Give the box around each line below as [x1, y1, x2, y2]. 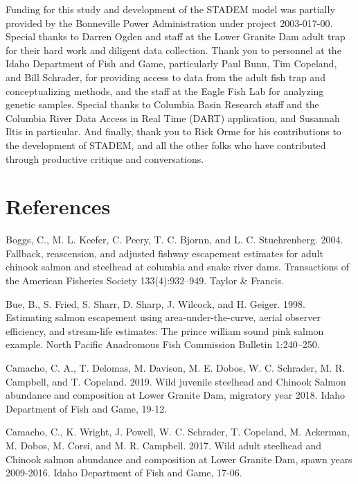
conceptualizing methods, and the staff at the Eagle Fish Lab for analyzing [6, 83, 324, 98]
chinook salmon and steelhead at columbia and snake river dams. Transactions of [6, 259, 350, 274]
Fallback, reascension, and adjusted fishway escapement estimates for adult [6, 245, 323, 260]
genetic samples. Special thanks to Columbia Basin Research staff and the [6, 97, 319, 112]
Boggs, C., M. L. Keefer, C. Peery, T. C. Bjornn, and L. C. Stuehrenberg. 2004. [6, 232, 343, 247]
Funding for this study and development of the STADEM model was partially [6, 2, 335, 16]
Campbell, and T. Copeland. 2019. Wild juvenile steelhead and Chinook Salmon [6, 374, 346, 388]
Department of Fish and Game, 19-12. [6, 401, 168, 415]
